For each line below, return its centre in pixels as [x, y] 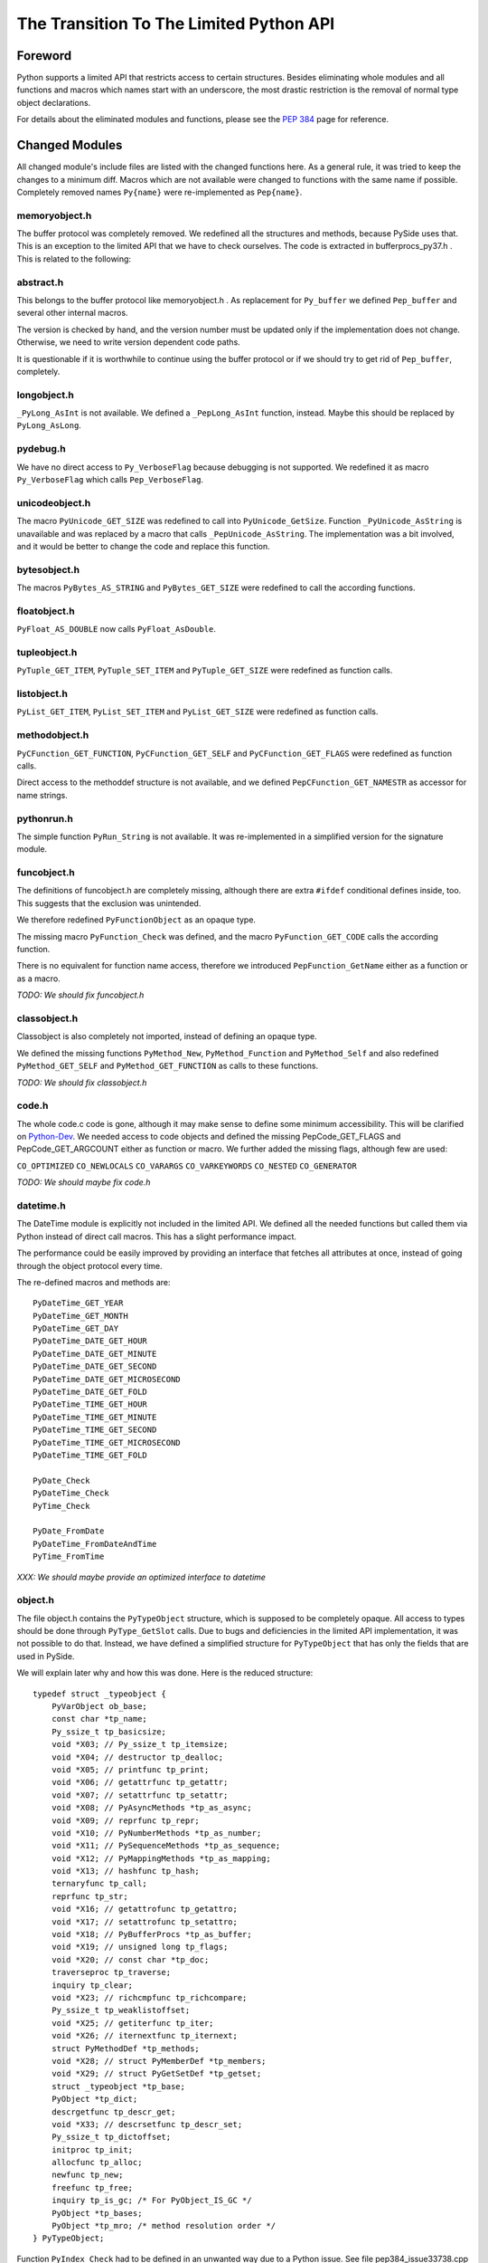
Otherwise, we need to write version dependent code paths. [129, 342]
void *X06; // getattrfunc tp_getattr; [140, 1782]
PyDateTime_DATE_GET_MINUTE [95, 1354]
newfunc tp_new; [87, 2175]
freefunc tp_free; [92, 2187]
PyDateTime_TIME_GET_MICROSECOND [107, 1442]
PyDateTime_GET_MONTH [80, 1316]
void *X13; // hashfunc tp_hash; [126, 1871]
